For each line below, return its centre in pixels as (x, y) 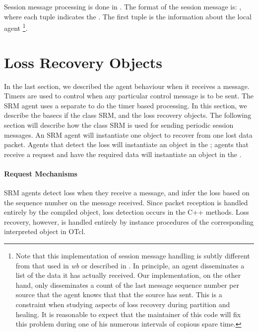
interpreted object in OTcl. (45, 231)
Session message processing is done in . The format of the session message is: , (123, 6)
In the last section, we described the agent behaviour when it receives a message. (127, 86)
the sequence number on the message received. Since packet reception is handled (126, 202)
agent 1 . (16, 27)
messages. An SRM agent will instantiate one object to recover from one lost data (128, 134)
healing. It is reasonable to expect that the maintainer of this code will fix (128, 314)
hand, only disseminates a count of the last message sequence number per (127, 285)
